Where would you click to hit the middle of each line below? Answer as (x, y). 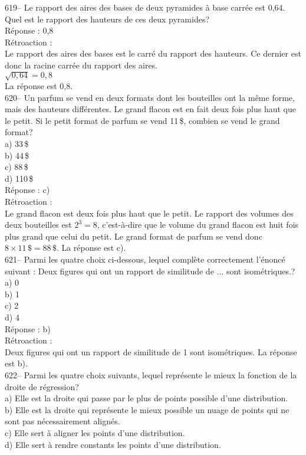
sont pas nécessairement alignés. (62, 421)
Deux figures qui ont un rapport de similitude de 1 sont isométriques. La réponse (151, 351)
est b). (16, 363)
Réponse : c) (27, 190)
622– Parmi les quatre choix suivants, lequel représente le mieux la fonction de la (151, 374)
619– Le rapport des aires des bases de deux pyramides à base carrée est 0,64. (145, 7)
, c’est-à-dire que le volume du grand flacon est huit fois (198, 225)
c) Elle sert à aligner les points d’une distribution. (95, 432)
